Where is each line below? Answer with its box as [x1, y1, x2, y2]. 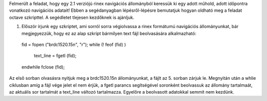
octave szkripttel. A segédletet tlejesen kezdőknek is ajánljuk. [9, 14, 134, 20]
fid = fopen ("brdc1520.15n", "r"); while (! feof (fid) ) [21, 41, 126, 47]
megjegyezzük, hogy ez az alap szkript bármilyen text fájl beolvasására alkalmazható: [21, 30, 196, 36]
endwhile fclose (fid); [21, 64, 65, 70]
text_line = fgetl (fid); [34, 53, 77, 59]
